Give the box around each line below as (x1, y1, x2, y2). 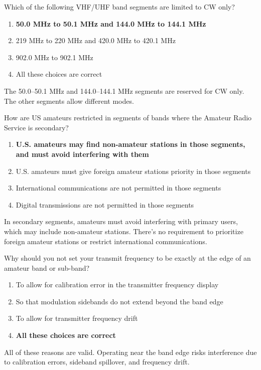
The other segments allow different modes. (4, 95, 134, 106)
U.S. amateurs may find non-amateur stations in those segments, (16, 139, 245, 149)
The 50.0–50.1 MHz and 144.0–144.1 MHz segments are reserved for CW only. (4, 85, 244, 96)
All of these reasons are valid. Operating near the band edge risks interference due (4, 346, 257, 357)
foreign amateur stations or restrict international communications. (4, 236, 207, 246)
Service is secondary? (4, 122, 69, 132)
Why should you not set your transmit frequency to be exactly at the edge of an (4, 253, 251, 263)
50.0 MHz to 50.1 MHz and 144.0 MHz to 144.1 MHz (16, 18, 206, 29)
